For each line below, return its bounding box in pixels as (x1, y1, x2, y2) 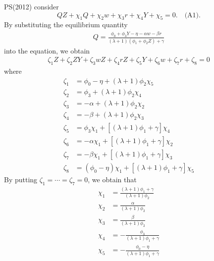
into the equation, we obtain (4, 45, 90, 55)
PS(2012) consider (4, 1, 59, 11)
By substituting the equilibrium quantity (4, 19, 128, 30)
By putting (4, 174, 38, 185)
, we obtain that (88, 174, 137, 185)
